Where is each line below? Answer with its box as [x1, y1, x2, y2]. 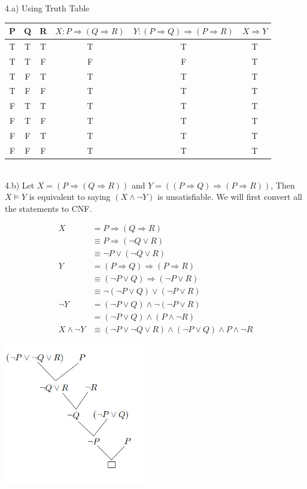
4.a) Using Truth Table [5, 2, 90, 14]
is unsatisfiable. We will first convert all [157, 190, 302, 203]
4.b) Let [5, 178, 35, 191]
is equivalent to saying [29, 190, 111, 203]
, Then [270, 178, 295, 191]
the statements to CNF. [5, 202, 92, 214]
